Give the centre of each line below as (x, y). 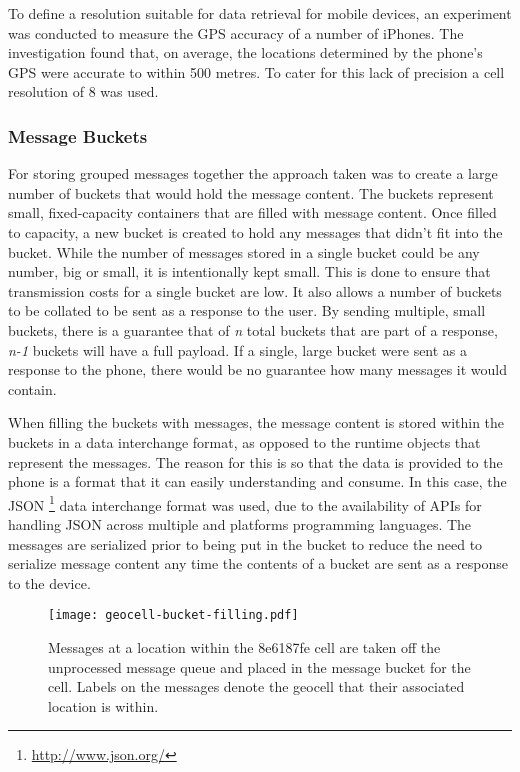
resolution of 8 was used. (83, 91)
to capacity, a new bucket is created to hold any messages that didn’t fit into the (255, 231)
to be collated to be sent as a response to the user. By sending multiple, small (247, 310)
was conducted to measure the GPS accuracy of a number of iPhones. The (236, 32)
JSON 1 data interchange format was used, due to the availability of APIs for (245, 503)
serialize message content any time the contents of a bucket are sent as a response (258, 563)
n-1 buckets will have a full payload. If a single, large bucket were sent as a (238, 349)
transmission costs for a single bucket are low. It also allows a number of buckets (255, 290)
